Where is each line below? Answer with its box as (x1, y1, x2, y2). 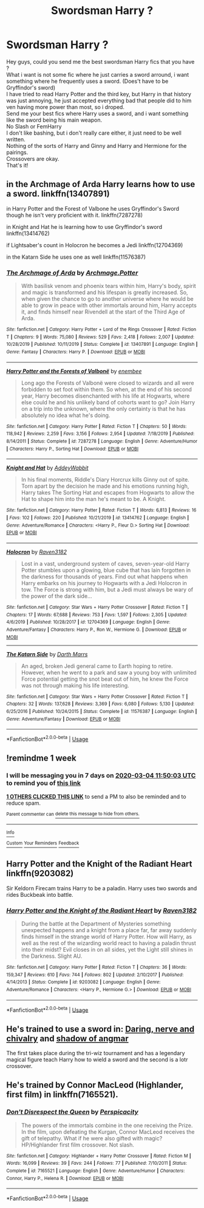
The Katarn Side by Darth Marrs (6, 650, 88, 658)
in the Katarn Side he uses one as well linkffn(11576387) (6, 253, 146, 261)
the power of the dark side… (21, 592, 92, 600)
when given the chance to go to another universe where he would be (21, 295, 194, 303)
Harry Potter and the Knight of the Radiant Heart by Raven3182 (6, 906, 197, 915)
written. (6, 135, 25, 143)
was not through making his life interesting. (21, 681, 129, 689)
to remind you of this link (6, 779, 81, 787)
